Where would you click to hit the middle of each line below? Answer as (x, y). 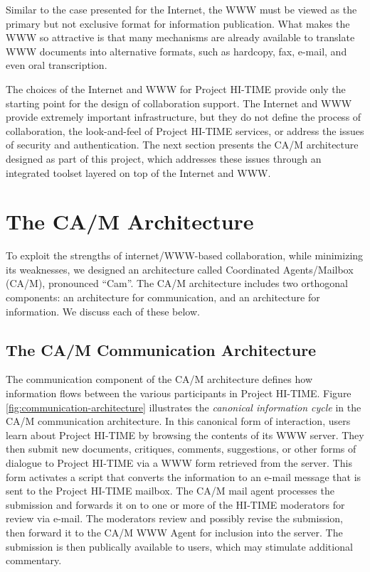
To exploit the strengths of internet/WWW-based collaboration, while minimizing (185, 255)
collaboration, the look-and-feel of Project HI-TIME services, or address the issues (185, 130)
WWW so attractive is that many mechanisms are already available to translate (180, 37)
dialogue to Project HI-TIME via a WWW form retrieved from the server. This (179, 462)
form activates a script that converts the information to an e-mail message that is (184, 476)
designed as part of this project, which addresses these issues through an (164, 158)
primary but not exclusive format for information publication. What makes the (178, 23)
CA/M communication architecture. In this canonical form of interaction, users (178, 421)
